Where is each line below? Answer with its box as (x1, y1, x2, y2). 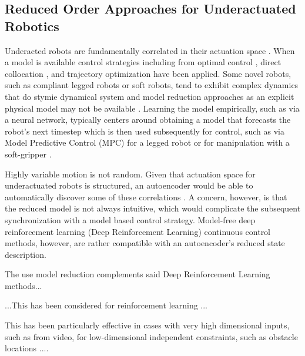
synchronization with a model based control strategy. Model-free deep (5, 213, 256, 226)
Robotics (5, 16, 59, 35)
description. (5, 248, 46, 260)
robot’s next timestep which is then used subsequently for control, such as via (5, 125, 284, 137)
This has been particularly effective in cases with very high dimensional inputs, (5, 319, 290, 331)
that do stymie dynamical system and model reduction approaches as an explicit (5, 90, 294, 102)
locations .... (5, 342, 49, 354)
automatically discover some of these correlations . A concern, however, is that (5, 190, 287, 203)
